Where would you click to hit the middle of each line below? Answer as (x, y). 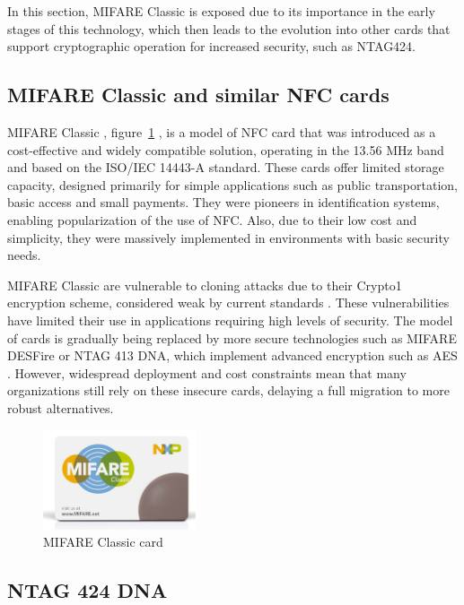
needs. (24, 255)
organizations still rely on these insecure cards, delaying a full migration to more (228, 390)
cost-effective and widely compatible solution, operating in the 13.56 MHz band (226, 149)
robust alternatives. (61, 407)
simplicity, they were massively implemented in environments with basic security (228, 237)
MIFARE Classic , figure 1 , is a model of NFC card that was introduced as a (222, 131)
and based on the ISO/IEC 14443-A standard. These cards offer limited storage (226, 167)
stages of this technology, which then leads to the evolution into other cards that (229, 28)
